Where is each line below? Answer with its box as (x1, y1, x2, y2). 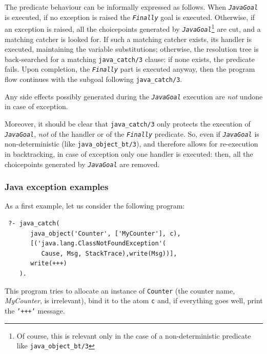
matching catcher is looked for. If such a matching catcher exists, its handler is (5, 33, 252, 44)
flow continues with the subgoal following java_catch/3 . (5, 74, 182, 85)
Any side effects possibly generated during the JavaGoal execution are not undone (5, 91, 263, 101)
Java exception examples (5, 180, 109, 193)
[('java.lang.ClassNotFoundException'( (30, 240, 166, 247)
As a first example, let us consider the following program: (5, 200, 185, 211)
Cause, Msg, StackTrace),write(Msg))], (41, 249, 177, 257)
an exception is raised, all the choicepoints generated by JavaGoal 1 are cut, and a (5, 22, 261, 34)
